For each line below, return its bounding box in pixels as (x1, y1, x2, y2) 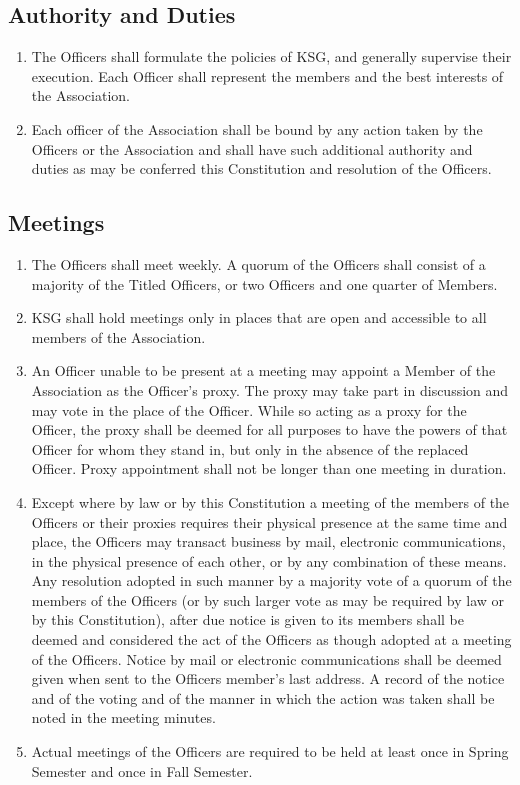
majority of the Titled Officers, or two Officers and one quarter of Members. (31, 273, 498, 294)
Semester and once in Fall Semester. (31, 760, 253, 781)
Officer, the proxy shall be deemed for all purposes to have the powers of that (31, 419, 508, 440)
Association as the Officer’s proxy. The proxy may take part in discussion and (31, 379, 509, 400)
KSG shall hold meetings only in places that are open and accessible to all (31, 307, 487, 328)
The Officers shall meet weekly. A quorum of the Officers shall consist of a (31, 253, 486, 274)
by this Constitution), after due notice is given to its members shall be (31, 609, 464, 630)
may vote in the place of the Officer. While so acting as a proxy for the (31, 399, 467, 420)
